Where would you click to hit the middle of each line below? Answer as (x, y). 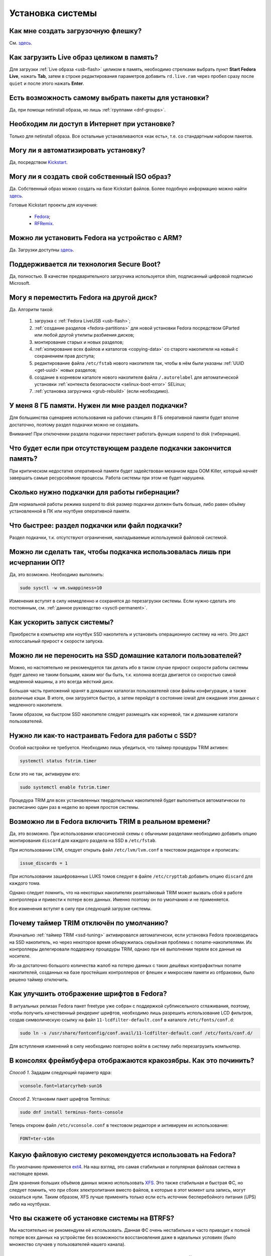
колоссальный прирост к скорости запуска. (56, 641)
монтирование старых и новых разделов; (79, 342)
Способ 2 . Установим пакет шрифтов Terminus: (60, 1099)
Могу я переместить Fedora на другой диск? (83, 297)
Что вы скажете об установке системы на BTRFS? (92, 1218)
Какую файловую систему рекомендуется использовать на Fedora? (122, 1155)
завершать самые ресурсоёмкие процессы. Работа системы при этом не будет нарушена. (107, 478)
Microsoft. (20, 283)
